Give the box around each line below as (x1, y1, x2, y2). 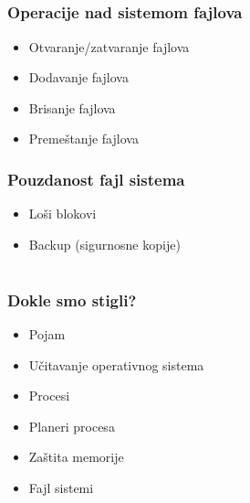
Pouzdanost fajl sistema (7, 167, 185, 190)
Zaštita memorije (28, 447, 124, 466)
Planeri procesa (28, 416, 115, 435)
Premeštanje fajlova (28, 129, 139, 148)
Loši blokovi (28, 204, 97, 223)
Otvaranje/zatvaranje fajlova (28, 37, 190, 56)
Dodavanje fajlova (28, 68, 129, 87)
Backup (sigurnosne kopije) (28, 234, 181, 253)
